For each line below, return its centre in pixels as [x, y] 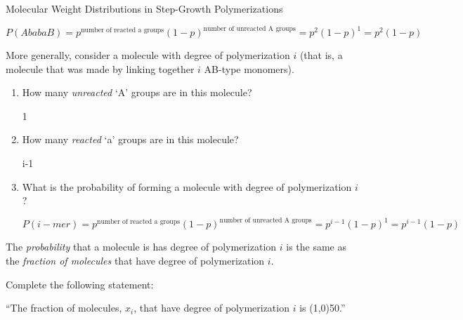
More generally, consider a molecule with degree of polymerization [148, 55]
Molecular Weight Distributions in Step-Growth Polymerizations [144, 8]
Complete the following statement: [80, 284]
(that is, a [321, 55]
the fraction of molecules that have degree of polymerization [135, 260]
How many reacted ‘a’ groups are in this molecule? [130, 139]
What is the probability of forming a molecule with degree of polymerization [187, 186]
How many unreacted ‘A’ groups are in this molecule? [137, 92]
